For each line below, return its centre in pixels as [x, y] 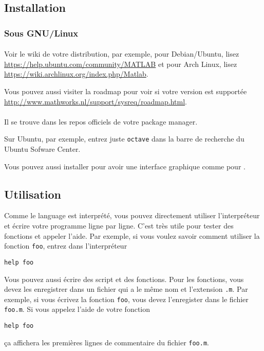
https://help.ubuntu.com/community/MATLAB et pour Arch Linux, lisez [121, 64]
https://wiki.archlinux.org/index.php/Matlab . [76, 74]
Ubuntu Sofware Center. [42, 149]
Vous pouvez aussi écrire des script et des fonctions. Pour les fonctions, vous [124, 279]
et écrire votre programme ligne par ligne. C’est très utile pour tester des [119, 226]
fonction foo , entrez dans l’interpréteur [66, 246]
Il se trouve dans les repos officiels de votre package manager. [101, 121]
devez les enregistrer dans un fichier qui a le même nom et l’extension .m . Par [126, 289]
